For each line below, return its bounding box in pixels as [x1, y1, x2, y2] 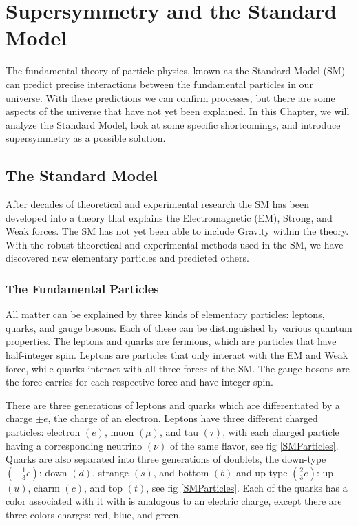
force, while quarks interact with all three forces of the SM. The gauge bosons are [6, 361, 350, 375]
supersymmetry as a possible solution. [6, 131, 166, 145]
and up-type [236, 465, 288, 479]
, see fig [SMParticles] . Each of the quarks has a [146, 480, 348, 494]
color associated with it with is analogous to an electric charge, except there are [6, 494, 342, 508]
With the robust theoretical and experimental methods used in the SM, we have [6, 237, 344, 251]
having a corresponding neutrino [6, 438, 143, 452]
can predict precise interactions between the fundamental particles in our [6, 76, 313, 91]
